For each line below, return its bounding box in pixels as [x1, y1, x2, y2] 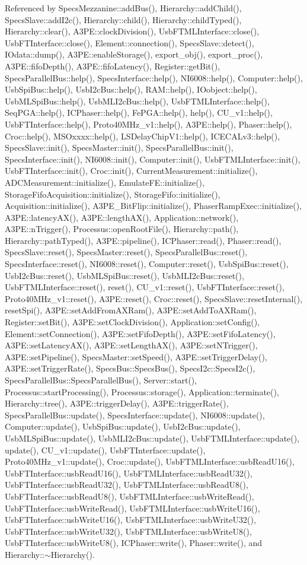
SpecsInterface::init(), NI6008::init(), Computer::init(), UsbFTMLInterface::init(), [5, 153, 300, 165]
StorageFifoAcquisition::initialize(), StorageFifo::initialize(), [5, 188, 220, 200]
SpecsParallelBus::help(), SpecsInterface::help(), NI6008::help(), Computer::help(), [5, 71, 303, 84]
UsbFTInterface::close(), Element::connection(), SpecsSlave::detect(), [5, 36, 254, 49]
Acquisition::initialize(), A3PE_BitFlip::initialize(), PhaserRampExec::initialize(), [5, 199, 302, 212]
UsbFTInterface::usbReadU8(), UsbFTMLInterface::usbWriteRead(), [5, 490, 254, 502]
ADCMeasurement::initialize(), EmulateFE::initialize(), [5, 176, 204, 188]
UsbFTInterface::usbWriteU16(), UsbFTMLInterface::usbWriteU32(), [5, 513, 256, 526]
